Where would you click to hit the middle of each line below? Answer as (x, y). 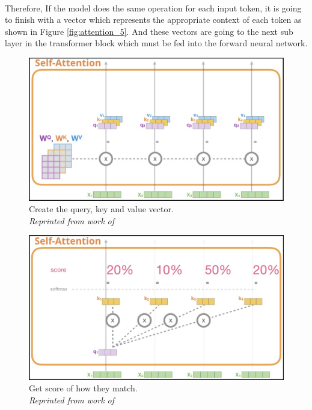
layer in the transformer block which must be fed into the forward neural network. (156, 43)
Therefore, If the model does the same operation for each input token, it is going (153, 8)
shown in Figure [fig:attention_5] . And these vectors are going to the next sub (149, 31)
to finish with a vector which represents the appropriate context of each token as (153, 20)
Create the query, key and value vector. (101, 209)
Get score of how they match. (83, 388)
